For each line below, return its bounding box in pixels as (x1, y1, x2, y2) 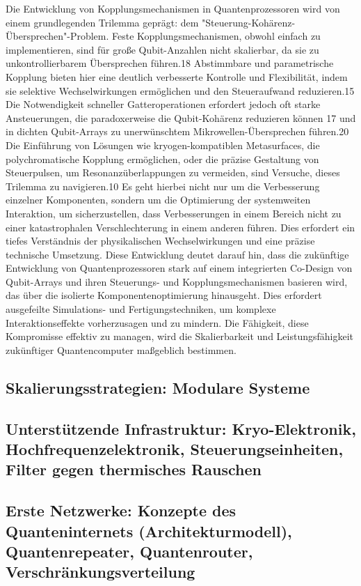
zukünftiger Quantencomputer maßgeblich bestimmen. (6, 342, 236, 357)
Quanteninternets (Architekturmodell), (6, 520, 292, 541)
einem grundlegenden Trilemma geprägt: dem (6, 15, 199, 29)
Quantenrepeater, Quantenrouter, (6, 540, 253, 562)
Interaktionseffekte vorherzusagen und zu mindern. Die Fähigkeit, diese (6, 315, 309, 330)
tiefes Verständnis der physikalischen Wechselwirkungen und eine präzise (6, 233, 315, 248)
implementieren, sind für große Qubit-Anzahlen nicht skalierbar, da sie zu (6, 42, 319, 56)
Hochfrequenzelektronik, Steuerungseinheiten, (6, 438, 344, 459)
